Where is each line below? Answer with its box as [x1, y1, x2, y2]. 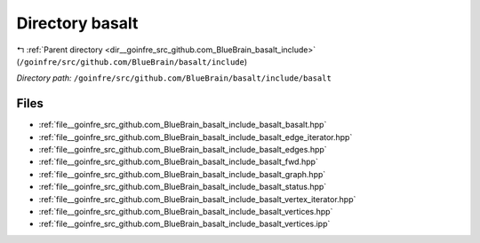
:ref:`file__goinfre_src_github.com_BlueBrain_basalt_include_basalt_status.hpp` [38, 182, 327, 192]
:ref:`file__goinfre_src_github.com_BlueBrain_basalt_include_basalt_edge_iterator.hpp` [38, 131, 353, 142]
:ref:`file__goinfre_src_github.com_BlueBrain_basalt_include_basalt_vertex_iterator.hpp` [38, 193, 356, 204]
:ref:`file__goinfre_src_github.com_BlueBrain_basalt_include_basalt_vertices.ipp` [38, 218, 331, 230]
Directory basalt [16, 13, 139, 33]
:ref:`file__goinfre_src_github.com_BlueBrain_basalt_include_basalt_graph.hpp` [38, 169, 326, 179]
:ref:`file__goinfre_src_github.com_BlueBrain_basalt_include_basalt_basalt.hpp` [38, 120, 327, 130]
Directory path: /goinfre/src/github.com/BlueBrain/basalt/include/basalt [16, 73, 332, 83]
